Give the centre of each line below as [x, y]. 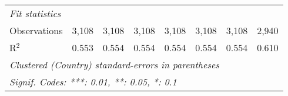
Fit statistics [35, 13]
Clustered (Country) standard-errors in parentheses [114, 64]
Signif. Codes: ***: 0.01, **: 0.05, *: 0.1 [93, 82]
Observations [36, 30]
